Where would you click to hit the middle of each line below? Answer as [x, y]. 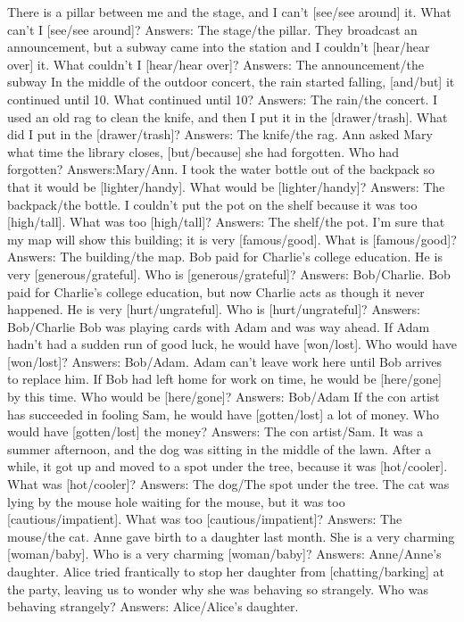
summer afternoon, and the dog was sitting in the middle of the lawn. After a [220, 448]
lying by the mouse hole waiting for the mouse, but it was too [176, 501]
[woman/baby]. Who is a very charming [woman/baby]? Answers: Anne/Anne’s [224, 554]
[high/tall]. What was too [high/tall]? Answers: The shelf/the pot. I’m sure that [226, 222]
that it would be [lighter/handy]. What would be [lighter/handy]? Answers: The [226, 186]
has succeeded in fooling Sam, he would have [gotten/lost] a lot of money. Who [224, 414]
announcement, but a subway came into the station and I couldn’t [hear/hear [219, 47]
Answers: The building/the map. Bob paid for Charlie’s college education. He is [225, 257]
